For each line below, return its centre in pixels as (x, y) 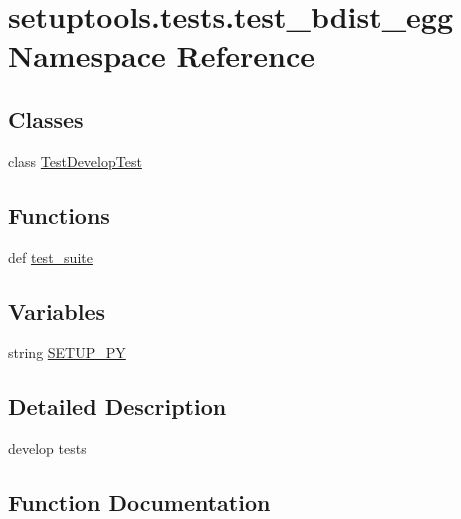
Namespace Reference (161, 55)
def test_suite (50, 256)
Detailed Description (117, 406)
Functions (59, 214)
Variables (57, 310)
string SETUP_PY (67, 352)
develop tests (47, 448)
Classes (46, 118)
